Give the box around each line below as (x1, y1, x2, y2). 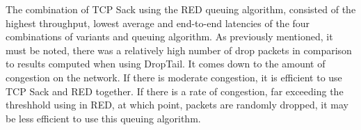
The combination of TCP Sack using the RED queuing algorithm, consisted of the (6, 2, 356, 16)
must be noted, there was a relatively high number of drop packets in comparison (6, 42, 352, 57)
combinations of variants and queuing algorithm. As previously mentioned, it (6, 29, 333, 44)
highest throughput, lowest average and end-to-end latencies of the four (6, 15, 310, 30)
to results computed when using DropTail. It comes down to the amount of (6, 56, 326, 71)
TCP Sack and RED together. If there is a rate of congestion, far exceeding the (6, 83, 344, 98)
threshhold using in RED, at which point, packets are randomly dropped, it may (6, 97, 348, 112)
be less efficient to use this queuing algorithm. (6, 111, 201, 125)
